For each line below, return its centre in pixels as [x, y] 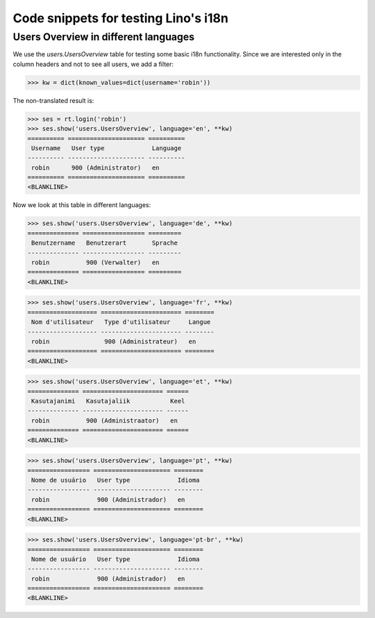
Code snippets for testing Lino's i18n [120, 18]
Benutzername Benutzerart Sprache [105, 243]
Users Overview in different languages [103, 37]
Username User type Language [107, 148]
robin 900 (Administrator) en [95, 168]
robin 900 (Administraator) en [105, 420]
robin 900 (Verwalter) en [95, 262]
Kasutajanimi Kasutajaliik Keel [108, 401]
